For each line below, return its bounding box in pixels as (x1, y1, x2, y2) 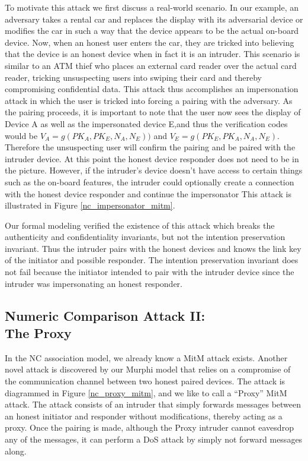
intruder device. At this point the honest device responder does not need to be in (5, 152, 299, 165)
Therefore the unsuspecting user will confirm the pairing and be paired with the (5, 141, 296, 153)
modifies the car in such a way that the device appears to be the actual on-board (5, 24, 299, 37)
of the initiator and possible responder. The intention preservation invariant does (5, 254, 299, 266)
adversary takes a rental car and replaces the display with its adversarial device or (5, 12, 303, 25)
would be (5, 129, 38, 141)
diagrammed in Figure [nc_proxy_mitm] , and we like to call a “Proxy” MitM (5, 386, 287, 399)
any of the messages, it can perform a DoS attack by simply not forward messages (5, 433, 303, 445)
